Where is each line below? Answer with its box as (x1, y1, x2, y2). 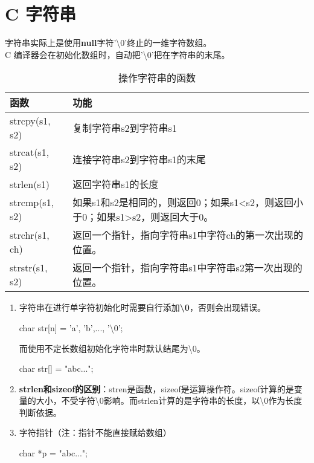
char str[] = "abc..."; (19, 362, 94, 375)
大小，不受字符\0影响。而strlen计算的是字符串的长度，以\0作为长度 (36, 394, 303, 407)
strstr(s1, (10, 261, 48, 275)
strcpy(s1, (10, 114, 51, 128)
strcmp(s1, (10, 195, 54, 210)
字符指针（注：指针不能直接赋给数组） (19, 426, 171, 439)
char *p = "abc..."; (19, 447, 88, 459)
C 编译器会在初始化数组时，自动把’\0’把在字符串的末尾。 (5, 48, 230, 60)
